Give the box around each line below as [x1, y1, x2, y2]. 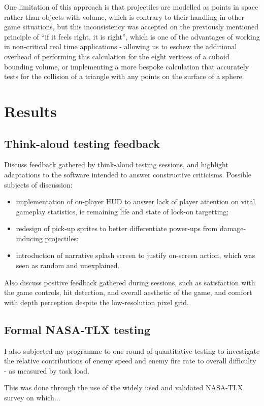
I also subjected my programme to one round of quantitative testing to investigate [4, 345, 260, 356]
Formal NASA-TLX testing [4, 321, 150, 337]
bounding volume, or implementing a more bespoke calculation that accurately [4, 61, 249, 71]
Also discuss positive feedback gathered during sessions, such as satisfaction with [4, 277, 255, 287]
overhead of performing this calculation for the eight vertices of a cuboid [4, 51, 229, 61]
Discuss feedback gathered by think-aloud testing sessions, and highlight [4, 159, 228, 170]
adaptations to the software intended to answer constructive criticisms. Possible [4, 169, 252, 179]
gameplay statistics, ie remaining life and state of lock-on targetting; [16, 206, 229, 216]
